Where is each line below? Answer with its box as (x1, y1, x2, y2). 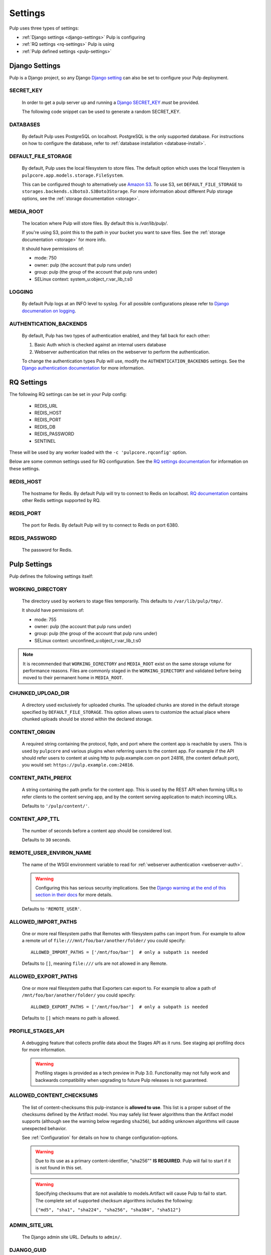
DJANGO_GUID (9, 1246, 47, 1253)
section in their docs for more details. (35, 892, 113, 898)
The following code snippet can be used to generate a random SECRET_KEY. (22, 108, 181, 114)
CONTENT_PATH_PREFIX (9, 775, 72, 782)
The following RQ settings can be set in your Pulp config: (9, 392, 127, 398)
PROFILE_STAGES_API (9, 1027, 65, 1034)
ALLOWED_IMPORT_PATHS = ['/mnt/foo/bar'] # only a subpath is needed (31, 949, 208, 955)
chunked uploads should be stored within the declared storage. (22, 716, 153, 722)
